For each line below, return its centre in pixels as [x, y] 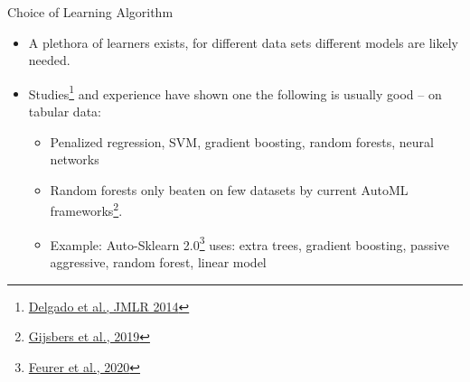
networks [75, 159]
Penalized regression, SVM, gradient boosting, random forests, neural [242, 141]
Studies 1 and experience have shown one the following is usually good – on [235, 92]
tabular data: [65, 112]
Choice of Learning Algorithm [90, 12]
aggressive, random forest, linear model [158, 261]
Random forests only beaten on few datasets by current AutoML [229, 189]
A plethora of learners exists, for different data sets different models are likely [243, 42]
